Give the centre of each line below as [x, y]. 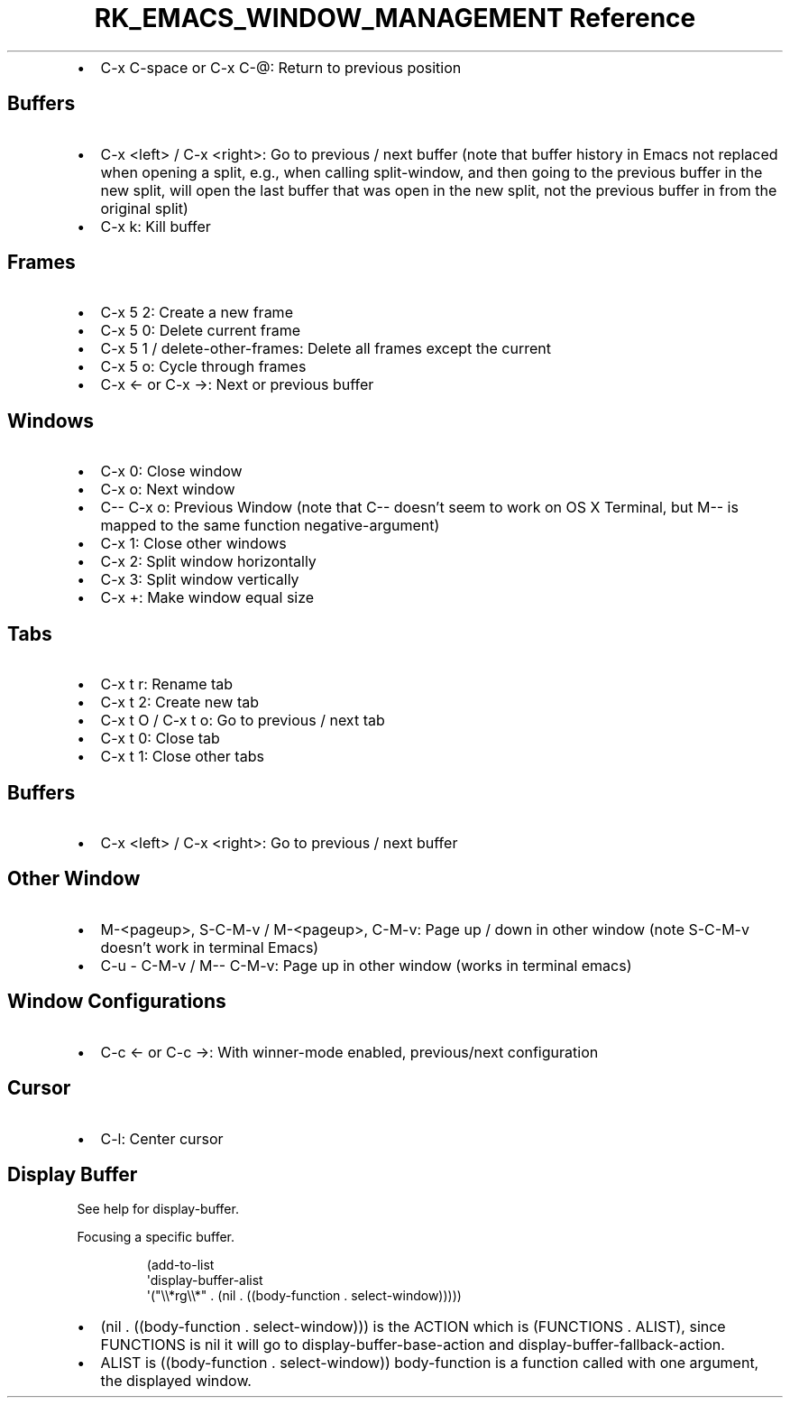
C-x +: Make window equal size [207, 598]
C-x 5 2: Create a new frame [197, 313]
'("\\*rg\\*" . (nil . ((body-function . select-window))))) [304, 1296]
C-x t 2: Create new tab [180, 702]
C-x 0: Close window [171, 471]
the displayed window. [176, 1381]
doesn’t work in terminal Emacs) [210, 947]
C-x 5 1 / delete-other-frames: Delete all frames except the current [326, 349]
